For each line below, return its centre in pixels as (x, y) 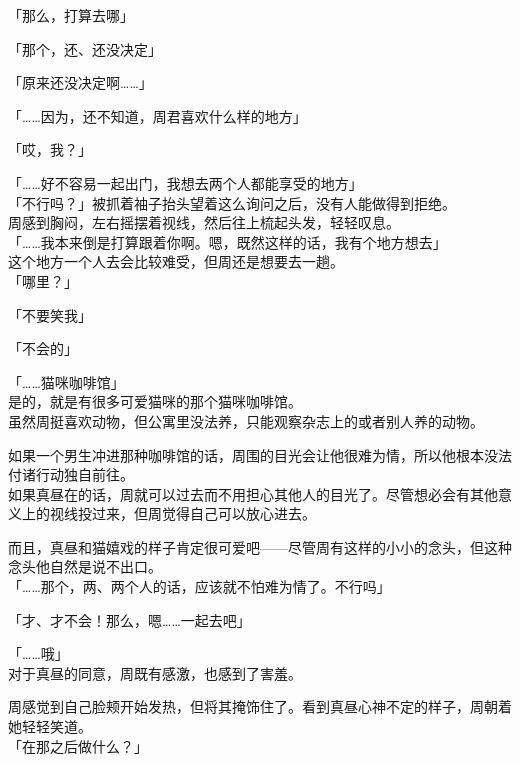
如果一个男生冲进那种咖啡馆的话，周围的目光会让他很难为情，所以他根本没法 (260, 454)
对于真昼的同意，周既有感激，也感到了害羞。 (155, 672)
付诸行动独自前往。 (71, 474)
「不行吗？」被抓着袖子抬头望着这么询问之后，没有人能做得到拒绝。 (232, 202)
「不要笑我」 (50, 314)
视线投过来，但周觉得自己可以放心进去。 (182, 513)
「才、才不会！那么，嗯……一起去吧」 (129, 619)
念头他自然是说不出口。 (85, 566)
